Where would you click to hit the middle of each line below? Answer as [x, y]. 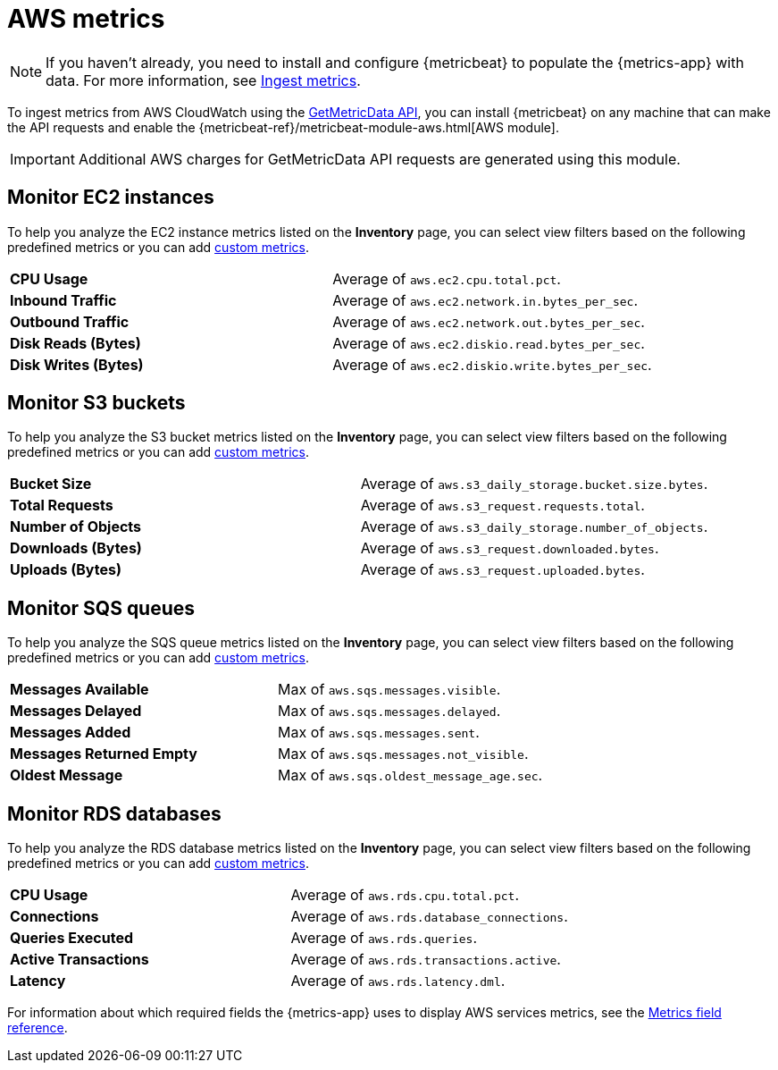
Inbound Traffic [63, 300]
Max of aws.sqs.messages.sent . [379, 733]
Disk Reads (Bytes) [75, 343]
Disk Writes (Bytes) [77, 364]
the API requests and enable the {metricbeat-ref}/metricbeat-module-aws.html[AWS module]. [283, 127]
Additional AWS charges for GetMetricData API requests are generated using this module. [379, 159]
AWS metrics [86, 19]
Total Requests [62, 506]
